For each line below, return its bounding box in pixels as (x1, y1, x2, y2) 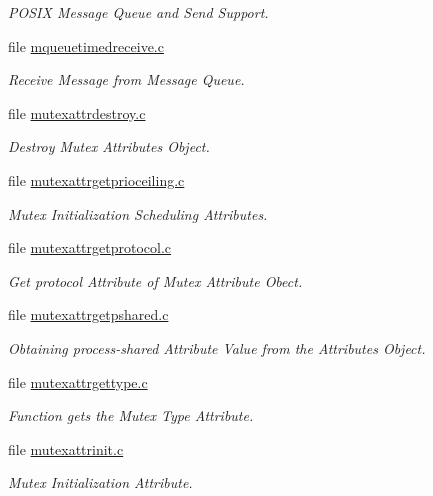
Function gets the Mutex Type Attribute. (8, 405, 254, 426)
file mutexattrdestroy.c (8, 102, 146, 123)
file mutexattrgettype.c (8, 371, 148, 392)
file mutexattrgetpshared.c (8, 304, 169, 325)
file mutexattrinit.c (8, 438, 124, 459)
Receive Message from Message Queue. (8, 69, 245, 90)
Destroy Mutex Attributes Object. (8, 136, 210, 157)
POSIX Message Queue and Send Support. (8, 2, 269, 22)
